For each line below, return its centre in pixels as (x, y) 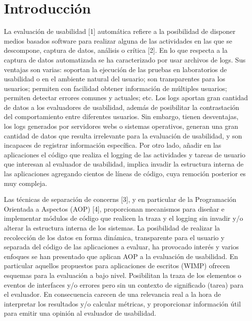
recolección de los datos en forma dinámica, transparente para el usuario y (114, 237)
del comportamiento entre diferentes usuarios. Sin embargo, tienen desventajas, (121, 116)
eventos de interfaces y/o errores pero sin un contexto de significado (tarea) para (124, 284)
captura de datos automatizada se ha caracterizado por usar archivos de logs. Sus (125, 59)
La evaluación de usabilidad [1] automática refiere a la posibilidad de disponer (120, 31)
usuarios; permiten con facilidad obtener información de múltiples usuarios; (116, 88)
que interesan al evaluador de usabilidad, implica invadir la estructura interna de (124, 164)
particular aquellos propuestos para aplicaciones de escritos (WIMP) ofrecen (117, 266)
